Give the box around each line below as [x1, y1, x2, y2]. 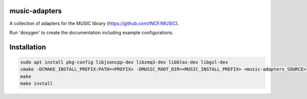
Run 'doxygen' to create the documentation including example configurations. [9, 29, 174, 36]
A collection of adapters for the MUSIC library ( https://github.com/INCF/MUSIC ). [9, 20, 179, 26]
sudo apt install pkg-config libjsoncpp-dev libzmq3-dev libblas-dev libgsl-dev [20, 59, 228, 65]
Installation [9, 43, 46, 51]
